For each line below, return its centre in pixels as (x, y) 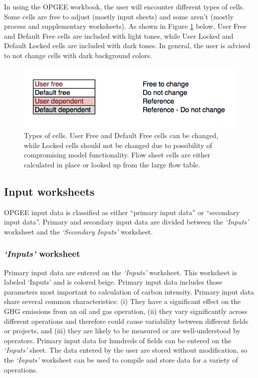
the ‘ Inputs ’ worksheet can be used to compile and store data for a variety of (121, 360)
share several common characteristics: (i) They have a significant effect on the (123, 301)
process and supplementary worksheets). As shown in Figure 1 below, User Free (125, 26)
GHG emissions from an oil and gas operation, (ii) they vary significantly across (126, 311)
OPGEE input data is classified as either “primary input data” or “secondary (122, 212)
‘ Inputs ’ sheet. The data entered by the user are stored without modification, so (126, 350)
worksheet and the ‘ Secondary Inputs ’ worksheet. (79, 231)
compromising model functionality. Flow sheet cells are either (117, 155)
